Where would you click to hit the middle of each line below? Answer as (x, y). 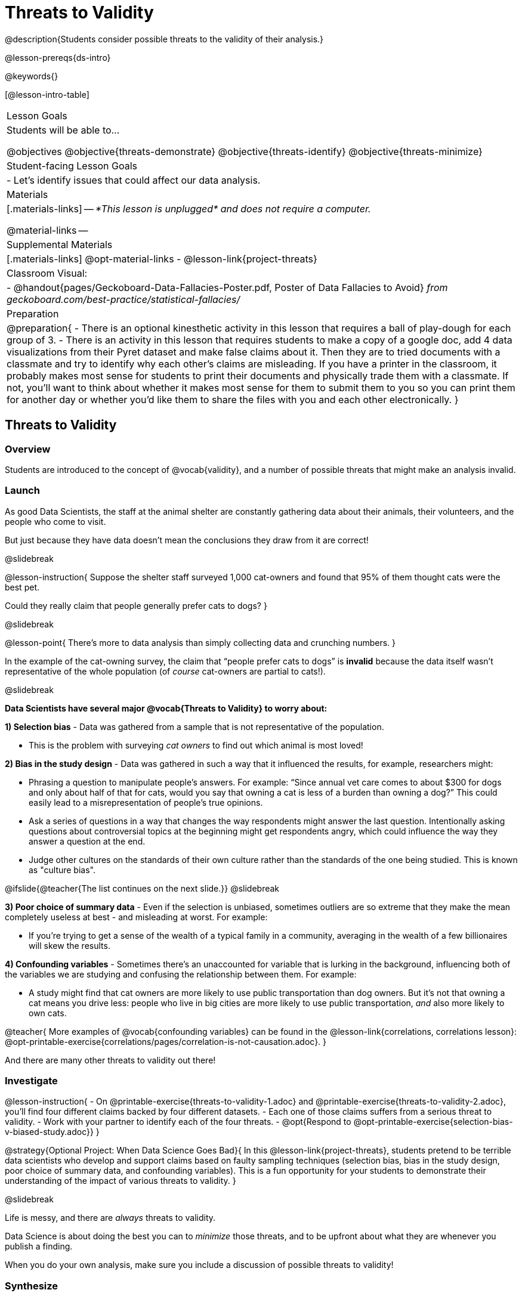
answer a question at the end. (87, 841)
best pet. (22, 587)
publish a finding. (39, 1246)
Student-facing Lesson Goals (72, 166)
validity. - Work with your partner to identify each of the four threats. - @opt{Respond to (178, 1122)
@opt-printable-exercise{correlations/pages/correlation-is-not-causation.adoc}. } (166, 1041)
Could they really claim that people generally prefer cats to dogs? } (136, 605)
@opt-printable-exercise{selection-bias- (433, 1122)
